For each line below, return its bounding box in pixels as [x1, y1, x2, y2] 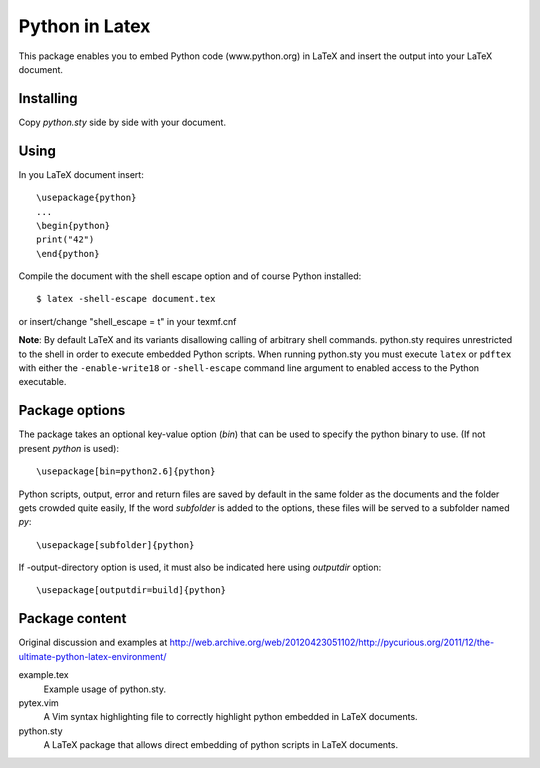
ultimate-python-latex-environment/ [18, 650, 167, 662]
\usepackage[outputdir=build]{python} [36, 585, 227, 596]
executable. [18, 376, 67, 388]
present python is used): [18, 442, 120, 454]
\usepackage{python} [36, 192, 137, 204]
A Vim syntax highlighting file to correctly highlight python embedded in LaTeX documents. [43, 711, 419, 723]
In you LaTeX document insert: [18, 168, 144, 180]
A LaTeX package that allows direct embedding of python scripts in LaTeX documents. [43, 739, 399, 751]
